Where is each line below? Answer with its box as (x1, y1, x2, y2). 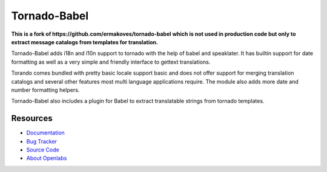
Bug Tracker (26, 137, 58, 145)
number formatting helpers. (11, 86, 80, 93)
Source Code (26, 146, 60, 153)
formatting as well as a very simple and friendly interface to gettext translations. (11, 58, 211, 65)
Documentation (26, 129, 65, 136)
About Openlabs (26, 154, 67, 162)
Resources (11, 113, 53, 124)
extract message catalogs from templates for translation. (11, 38, 159, 45)
